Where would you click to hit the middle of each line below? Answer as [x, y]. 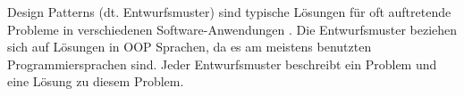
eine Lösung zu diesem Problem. [96, 81]
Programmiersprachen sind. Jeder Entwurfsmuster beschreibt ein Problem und [222, 64]
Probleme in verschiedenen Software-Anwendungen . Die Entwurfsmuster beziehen [232, 29]
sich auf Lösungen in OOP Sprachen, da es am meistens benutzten [190, 47]
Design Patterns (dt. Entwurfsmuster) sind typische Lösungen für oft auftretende [229, 12]
